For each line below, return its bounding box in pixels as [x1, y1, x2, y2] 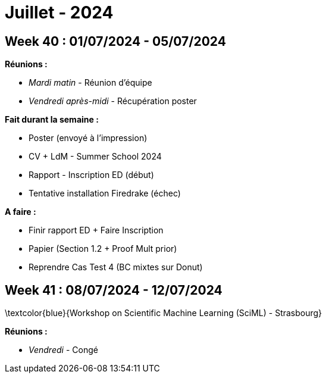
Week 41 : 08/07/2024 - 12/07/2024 [5, 282, 222, 298]
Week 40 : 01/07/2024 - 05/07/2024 [5, 33, 226, 49]
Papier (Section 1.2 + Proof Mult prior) [29, 243, 177, 254]
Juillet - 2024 [5, 2, 114, 23]
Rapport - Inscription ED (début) [29, 170, 154, 180]
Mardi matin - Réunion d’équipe [29, 77, 152, 88]
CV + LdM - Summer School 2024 [29, 151, 162, 162]
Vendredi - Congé [29, 345, 98, 355]
